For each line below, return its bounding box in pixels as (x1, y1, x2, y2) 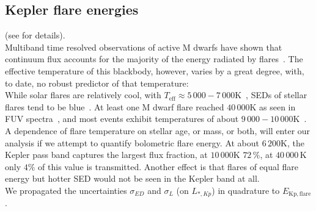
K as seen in (249, 100, 296, 113)
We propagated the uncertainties (5, 184, 127, 196)
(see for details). (5, 29, 65, 41)
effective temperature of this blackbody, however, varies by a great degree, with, (5, 64, 304, 77)
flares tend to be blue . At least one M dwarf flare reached (5, 100, 224, 113)
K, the (281, 136, 304, 149)
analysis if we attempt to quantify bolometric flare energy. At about (5, 136, 260, 149)
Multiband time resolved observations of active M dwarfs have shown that (5, 40, 282, 53)
